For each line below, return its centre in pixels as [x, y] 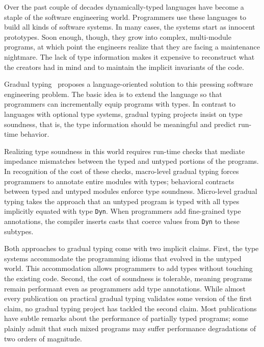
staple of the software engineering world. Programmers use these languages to [125, 17]
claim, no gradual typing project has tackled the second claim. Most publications [130, 308]
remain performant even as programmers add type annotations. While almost [125, 288]
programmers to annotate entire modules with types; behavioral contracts [119, 181]
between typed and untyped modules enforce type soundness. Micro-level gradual [131, 191]
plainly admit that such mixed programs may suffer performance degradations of [130, 328]
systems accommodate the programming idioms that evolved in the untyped [123, 258]
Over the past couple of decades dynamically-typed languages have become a [124, 7]
